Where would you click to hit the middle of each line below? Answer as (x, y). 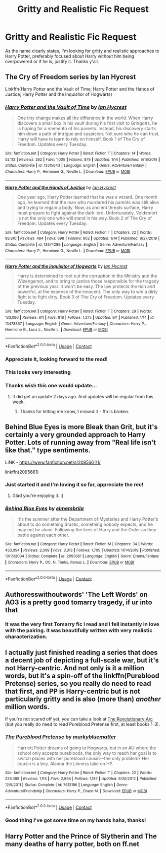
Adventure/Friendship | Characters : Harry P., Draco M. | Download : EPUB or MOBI (76, 791)
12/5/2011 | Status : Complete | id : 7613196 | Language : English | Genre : (66, 785)
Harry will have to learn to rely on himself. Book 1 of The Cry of (81, 139)
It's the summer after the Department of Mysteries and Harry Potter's (88, 519)
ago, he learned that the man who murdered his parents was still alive (88, 202)
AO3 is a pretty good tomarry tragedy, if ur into (79, 602)
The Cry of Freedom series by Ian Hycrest (71, 77)
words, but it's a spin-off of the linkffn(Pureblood (82, 676)
